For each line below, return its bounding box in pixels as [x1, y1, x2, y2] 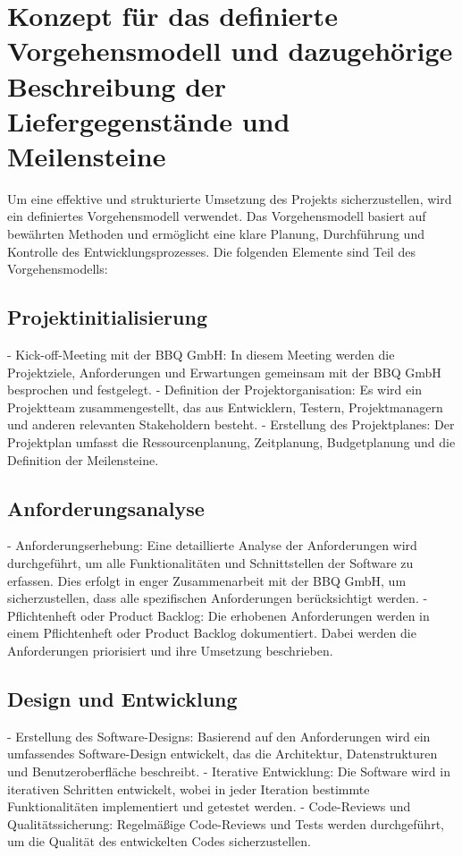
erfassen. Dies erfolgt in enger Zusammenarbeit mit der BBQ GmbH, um [7, 571, 407, 589]
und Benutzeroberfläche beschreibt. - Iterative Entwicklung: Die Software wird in [7, 761, 450, 780]
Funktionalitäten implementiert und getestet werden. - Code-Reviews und [7, 797, 411, 816]
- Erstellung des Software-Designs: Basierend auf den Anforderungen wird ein [7, 726, 431, 745]
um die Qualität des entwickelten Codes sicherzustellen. [7, 832, 311, 851]
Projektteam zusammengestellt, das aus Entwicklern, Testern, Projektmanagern [7, 397, 443, 416]
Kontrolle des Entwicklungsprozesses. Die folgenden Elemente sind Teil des [7, 242, 416, 260]
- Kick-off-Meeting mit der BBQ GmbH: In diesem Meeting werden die [7, 345, 395, 364]
